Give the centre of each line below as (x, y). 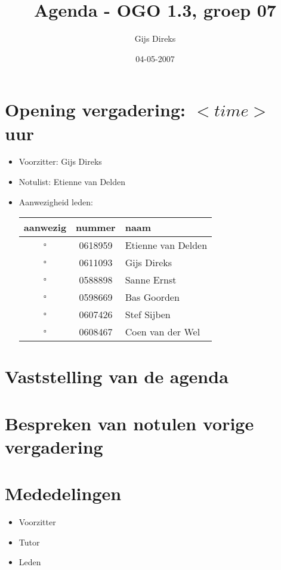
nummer (96, 227)
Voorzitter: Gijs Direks (60, 161)
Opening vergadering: (95, 110)
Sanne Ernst (151, 280)
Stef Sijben (148, 315)
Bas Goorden (152, 297)
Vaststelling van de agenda (117, 376)
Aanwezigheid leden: (56, 201)
